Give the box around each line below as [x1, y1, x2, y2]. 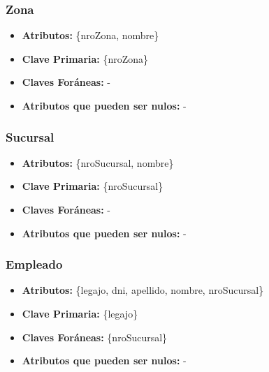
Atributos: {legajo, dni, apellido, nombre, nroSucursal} [22, 283, 264, 297]
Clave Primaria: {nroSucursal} [22, 179, 163, 193]
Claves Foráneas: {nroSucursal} [22, 329, 168, 344]
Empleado [6, 255, 63, 273]
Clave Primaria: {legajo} [22, 306, 138, 320]
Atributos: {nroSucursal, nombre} [22, 155, 174, 170]
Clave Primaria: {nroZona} [22, 51, 149, 66]
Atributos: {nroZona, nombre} [22, 28, 159, 43]
